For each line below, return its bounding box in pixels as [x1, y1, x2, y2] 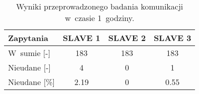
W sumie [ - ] [8, 47, 51, 58]
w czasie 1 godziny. [65, 12, 135, 23]
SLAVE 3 [153, 32, 191, 43]
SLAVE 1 [62, 32, 101, 43]
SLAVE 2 [108, 32, 146, 43]
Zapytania [8, 32, 48, 43]
